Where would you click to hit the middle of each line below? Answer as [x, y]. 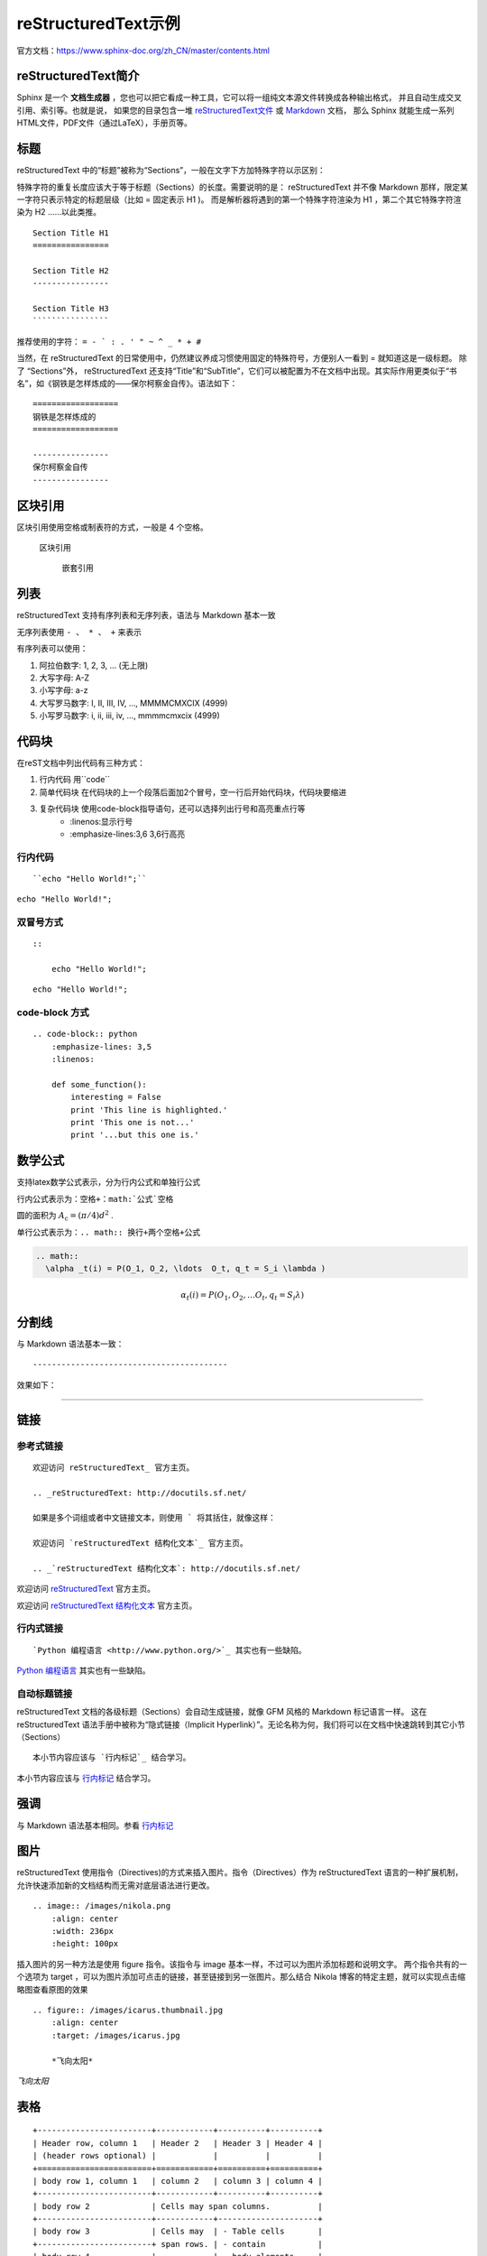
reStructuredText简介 [78, 76]
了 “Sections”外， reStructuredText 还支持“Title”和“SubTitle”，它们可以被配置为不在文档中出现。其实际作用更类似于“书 [237, 371]
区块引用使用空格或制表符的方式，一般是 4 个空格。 [112, 527]
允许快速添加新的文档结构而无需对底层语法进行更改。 [115, 1885]
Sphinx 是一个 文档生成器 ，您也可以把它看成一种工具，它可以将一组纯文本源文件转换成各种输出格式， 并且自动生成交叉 [239, 97]
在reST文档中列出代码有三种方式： [81, 763]
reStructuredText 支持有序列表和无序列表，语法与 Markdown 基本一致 [146, 615]
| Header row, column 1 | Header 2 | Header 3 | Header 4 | [178, 2143]
